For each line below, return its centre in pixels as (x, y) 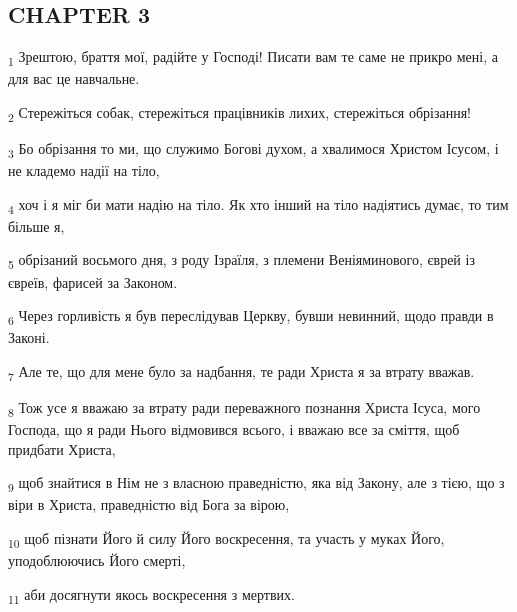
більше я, (36, 225)
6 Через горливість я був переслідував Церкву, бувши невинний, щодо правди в (251, 316)
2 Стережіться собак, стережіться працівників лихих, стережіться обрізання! (240, 113)
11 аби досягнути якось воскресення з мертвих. (151, 595)
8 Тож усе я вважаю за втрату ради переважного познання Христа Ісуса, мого (244, 408)
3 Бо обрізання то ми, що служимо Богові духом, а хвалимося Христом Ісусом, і (253, 149)
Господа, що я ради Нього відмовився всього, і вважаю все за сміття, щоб (234, 429)
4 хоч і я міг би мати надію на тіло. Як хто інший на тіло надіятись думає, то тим (258, 205)
